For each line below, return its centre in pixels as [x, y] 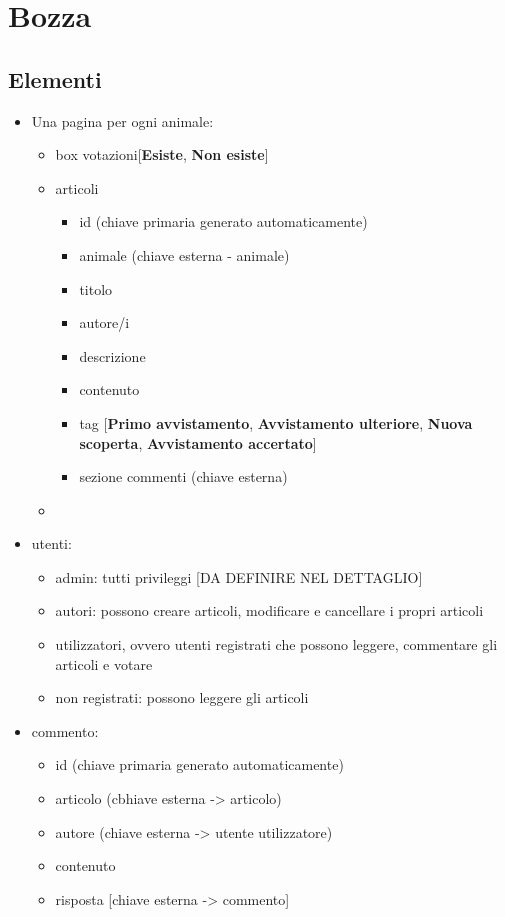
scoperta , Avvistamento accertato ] [198, 442]
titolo [96, 288]
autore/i [104, 322]
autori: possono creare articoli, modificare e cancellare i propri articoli [269, 610]
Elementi [55, 78]
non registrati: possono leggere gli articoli [182, 697]
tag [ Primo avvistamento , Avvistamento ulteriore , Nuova [276, 422]
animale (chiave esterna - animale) [184, 254]
